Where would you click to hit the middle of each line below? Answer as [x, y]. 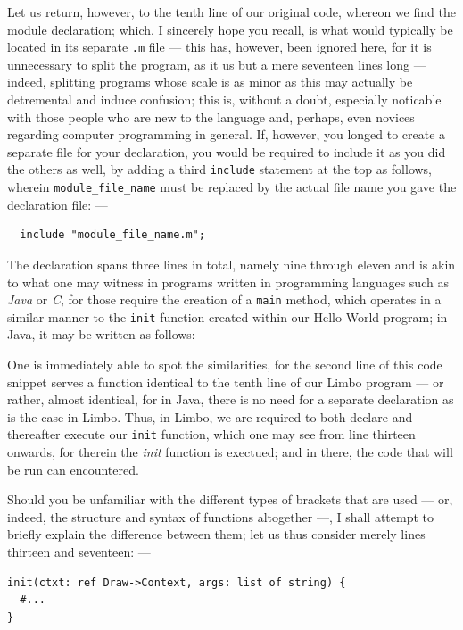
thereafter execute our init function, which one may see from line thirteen [211, 434]
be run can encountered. [73, 469]
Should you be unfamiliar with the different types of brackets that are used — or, [230, 499]
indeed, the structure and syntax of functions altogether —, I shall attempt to [221, 516]
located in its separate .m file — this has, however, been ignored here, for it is [219, 47]
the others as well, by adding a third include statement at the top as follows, [220, 169]
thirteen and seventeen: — [79, 551]
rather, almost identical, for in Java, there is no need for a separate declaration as [231, 399]
